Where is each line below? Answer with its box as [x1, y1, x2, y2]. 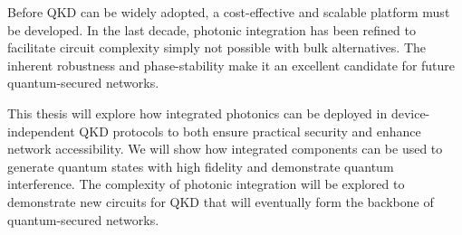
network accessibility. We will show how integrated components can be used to [7, 139, 443, 158]
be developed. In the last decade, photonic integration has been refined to [7, 20, 416, 39]
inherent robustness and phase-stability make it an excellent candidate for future [7, 55, 456, 74]
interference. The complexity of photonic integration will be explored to [7, 174, 405, 193]
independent [7, 121, 75, 140]
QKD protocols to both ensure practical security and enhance [79, 121, 421, 140]
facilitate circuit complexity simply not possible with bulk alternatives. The [7, 38, 427, 57]
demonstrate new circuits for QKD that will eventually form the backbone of [7, 192, 434, 211]
